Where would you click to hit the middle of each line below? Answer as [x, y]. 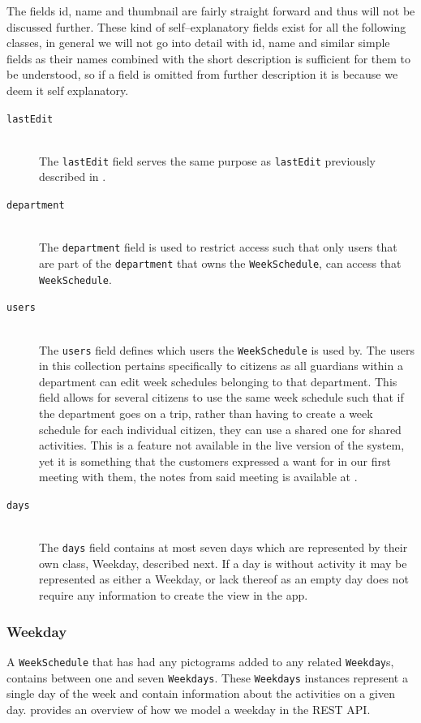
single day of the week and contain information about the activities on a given [201, 693]
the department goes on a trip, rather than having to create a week [206, 413]
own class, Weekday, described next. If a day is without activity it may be [223, 563]
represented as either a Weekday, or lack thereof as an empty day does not [224, 579]
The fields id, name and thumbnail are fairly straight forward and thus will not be [211, 11]
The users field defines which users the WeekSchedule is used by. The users [227, 349]
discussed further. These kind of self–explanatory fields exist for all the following [206, 26]
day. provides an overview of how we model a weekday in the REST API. [189, 709]
